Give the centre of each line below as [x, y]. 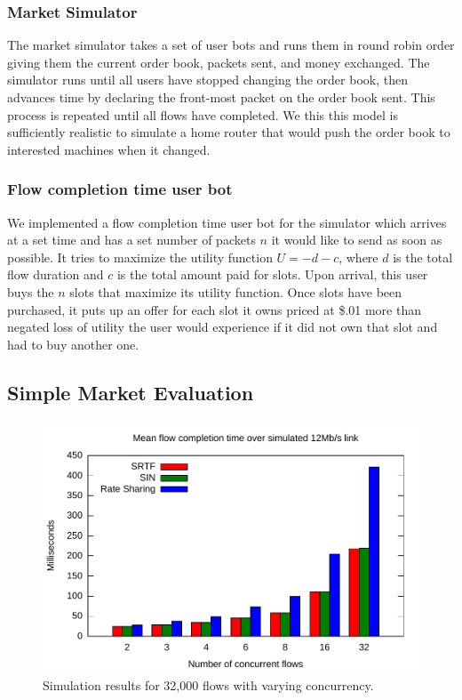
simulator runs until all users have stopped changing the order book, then [207, 80]
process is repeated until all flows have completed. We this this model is [203, 114]
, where [358, 257]
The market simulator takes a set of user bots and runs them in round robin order [231, 45]
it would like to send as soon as [357, 240]
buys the [31, 291]
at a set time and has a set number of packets [131, 240]
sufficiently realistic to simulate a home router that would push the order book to [229, 132]
